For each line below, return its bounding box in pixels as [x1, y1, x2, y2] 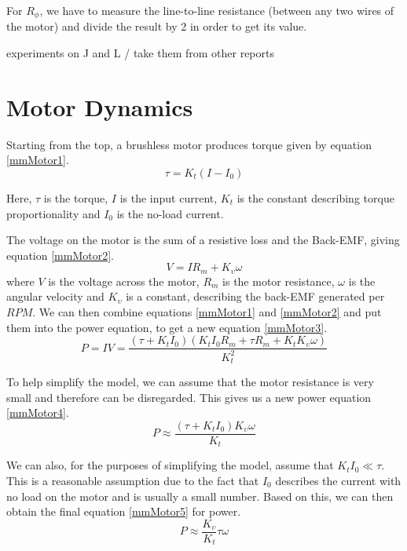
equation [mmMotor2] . [6, 246, 114, 263]
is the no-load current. [116, 205, 224, 221]
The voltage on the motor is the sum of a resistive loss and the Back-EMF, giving [6, 232, 400, 248]
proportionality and [6, 205, 101, 221]
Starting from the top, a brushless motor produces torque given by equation [6, 136, 372, 152]
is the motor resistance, [222, 272, 335, 289]
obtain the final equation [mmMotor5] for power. [6, 503, 241, 520]
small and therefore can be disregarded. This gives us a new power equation [6, 389, 372, 405]
